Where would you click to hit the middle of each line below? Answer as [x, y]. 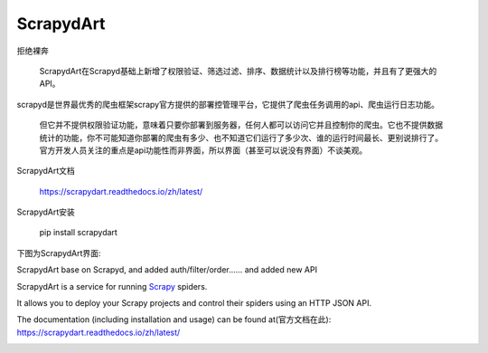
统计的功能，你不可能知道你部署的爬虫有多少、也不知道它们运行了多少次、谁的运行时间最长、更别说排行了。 [241, 138]
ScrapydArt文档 [46, 171]
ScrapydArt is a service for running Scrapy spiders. [112, 286]
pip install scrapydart [78, 233]
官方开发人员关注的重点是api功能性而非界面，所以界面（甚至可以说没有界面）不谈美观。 [203, 150]
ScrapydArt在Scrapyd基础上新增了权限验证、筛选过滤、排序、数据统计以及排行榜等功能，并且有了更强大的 [238, 71]
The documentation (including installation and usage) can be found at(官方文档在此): [174, 320]
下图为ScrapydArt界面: [59, 253]
